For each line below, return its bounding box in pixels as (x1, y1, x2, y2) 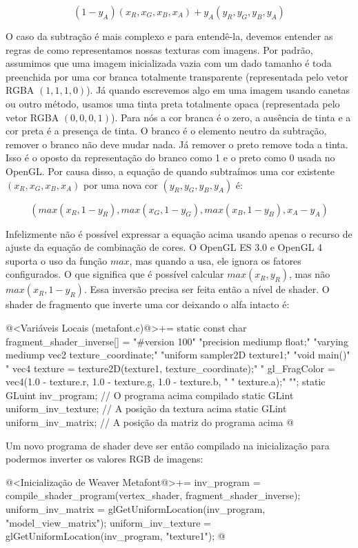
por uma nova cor (83, 177, 158, 192)
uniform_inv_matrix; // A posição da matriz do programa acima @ (6, 415, 294, 429)
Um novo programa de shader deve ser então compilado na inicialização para (6, 438, 330, 452)
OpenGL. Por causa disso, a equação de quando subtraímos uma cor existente (6, 163, 335, 178)
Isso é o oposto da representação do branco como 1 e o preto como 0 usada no (6, 150, 335, 165)
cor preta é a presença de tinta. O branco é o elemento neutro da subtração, (6, 123, 327, 138)
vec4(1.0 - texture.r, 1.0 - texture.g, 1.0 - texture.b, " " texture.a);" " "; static (6, 374, 326, 389)
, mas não (288, 267, 330, 281)
